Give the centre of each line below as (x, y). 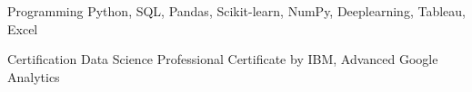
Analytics (34, 76)
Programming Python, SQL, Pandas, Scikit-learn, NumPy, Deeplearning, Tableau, (236, 11)
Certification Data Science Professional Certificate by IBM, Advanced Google (223, 59)
